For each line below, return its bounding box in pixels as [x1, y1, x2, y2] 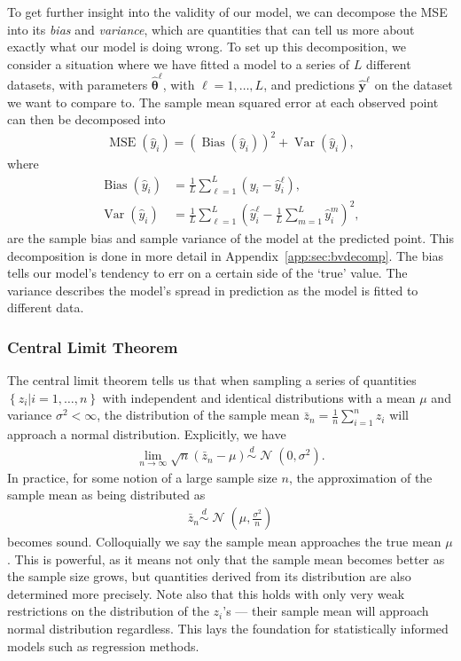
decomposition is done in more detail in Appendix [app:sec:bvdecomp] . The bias [7, 246, 443, 264]
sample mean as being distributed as [7, 485, 206, 504]
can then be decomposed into [7, 110, 166, 129]
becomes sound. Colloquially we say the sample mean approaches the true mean [7, 532, 441, 551]
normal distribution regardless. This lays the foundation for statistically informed [7, 619, 449, 638]
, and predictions [263, 75, 355, 94]
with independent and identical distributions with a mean [102, 388, 416, 406]
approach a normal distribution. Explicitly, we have [7, 425, 286, 444]
